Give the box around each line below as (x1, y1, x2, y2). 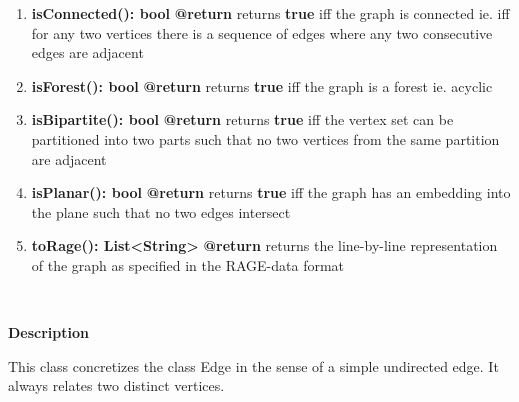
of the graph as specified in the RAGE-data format (31, 254, 345, 275)
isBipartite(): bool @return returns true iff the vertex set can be (31, 109, 454, 130)
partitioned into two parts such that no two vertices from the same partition (31, 128, 500, 149)
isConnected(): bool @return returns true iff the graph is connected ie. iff (31, 3, 510, 23)
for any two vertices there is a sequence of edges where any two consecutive (31, 22, 493, 43)
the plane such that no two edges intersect (31, 201, 291, 222)
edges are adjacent (31, 42, 144, 63)
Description (8, 322, 90, 343)
